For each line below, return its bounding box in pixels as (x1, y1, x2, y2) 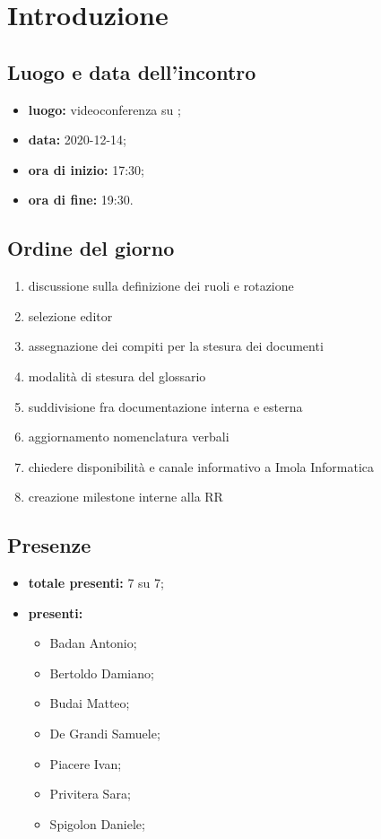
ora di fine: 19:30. (28, 190, 134, 209)
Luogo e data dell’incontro (7, 57, 256, 85)
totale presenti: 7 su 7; (28, 573, 164, 592)
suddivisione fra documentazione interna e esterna (28, 397, 303, 415)
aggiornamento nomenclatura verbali (28, 427, 229, 446)
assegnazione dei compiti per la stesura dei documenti (28, 336, 324, 355)
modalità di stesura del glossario (28, 366, 206, 385)
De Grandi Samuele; (49, 724, 160, 743)
